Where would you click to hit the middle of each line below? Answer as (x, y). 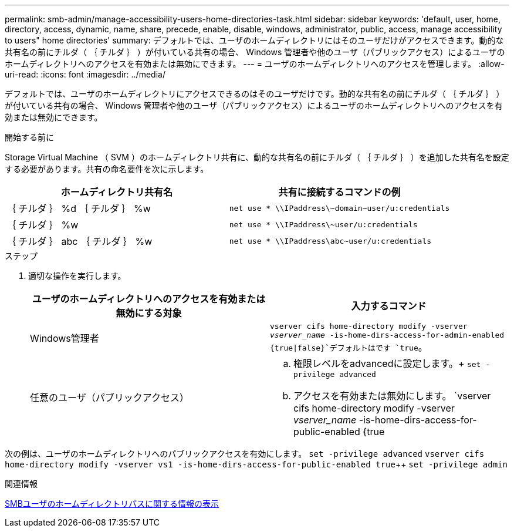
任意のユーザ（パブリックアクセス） (109, 397)
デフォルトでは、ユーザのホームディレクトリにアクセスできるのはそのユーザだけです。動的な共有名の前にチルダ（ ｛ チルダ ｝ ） (255, 94)
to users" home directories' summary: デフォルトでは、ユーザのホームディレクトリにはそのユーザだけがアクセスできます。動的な (254, 40)
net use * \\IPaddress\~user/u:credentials (323, 224)
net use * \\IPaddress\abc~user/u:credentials (330, 241)
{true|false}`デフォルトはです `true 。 (349, 347)
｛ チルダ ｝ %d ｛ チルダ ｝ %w (79, 208)
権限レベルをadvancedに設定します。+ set (387, 363)
